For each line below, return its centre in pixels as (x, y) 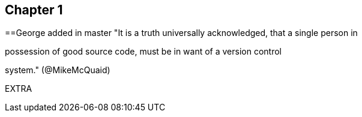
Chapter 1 (34, 10)
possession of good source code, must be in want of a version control (143, 52)
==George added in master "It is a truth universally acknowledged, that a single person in (181, 33)
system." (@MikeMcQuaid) (58, 70)
